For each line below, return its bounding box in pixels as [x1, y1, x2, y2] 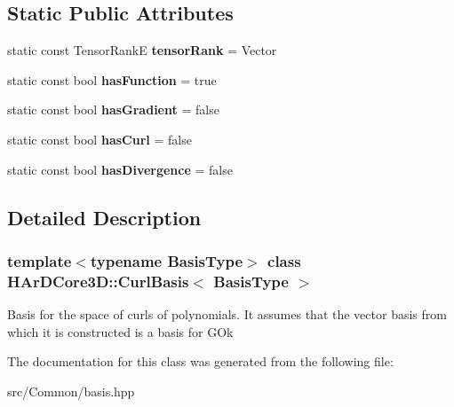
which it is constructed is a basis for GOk [7, 322, 234, 340]
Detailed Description [7, 203, 202, 231]
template [7, 249, 72, 271]
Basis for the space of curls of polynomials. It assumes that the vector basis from [7, 305, 447, 324]
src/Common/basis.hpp [7, 381, 135, 400]
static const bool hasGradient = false [7, 100, 219, 119]
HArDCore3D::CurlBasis [7, 270, 189, 292]
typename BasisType [90, 249, 243, 271]
